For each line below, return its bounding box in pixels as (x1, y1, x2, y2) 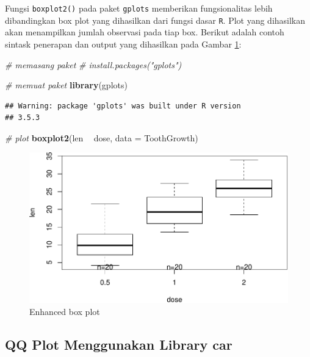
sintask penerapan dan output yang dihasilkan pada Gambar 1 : (5, 37, 242, 50)
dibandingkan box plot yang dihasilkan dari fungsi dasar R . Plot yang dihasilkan (5, 13, 306, 26)
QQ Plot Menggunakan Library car (5, 334, 232, 353)
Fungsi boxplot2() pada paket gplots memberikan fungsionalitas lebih (5, 2, 273, 14)
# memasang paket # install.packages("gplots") (5, 58, 182, 71)
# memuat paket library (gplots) (5, 79, 128, 91)
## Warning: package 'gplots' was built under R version (5, 101, 241, 110)
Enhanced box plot (29, 305, 100, 317)
